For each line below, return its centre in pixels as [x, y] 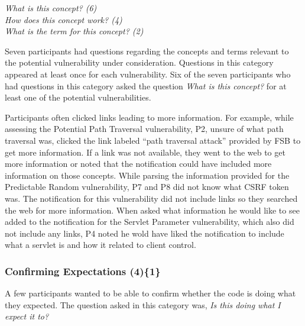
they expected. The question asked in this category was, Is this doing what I [143, 304]
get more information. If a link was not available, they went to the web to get [145, 152]
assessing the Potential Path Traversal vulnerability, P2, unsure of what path [144, 129]
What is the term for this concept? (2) [74, 31]
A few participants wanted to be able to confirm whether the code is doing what [150, 293]
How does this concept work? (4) [64, 19]
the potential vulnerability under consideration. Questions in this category [139, 62]
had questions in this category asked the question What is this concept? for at [146, 85]
